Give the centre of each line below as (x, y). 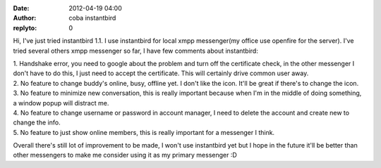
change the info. (37, 122)
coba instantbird (92, 18)
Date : (21, 8)
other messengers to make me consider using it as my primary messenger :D (125, 155)
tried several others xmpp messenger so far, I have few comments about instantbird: (136, 51)
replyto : (25, 27)
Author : (25, 18)
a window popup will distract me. (61, 103)
